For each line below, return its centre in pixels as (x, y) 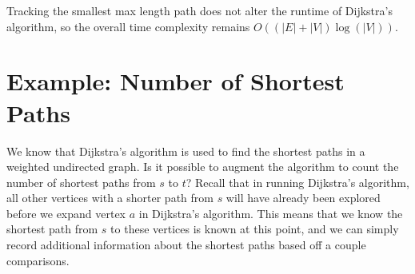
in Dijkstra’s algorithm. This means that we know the (271, 213)
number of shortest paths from (81, 182)
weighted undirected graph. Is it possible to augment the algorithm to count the (203, 167)
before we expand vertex (66, 213)
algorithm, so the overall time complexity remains (128, 26)
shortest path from (52, 229)
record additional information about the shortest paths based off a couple (186, 245)
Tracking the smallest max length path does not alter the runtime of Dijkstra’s (200, 10)
